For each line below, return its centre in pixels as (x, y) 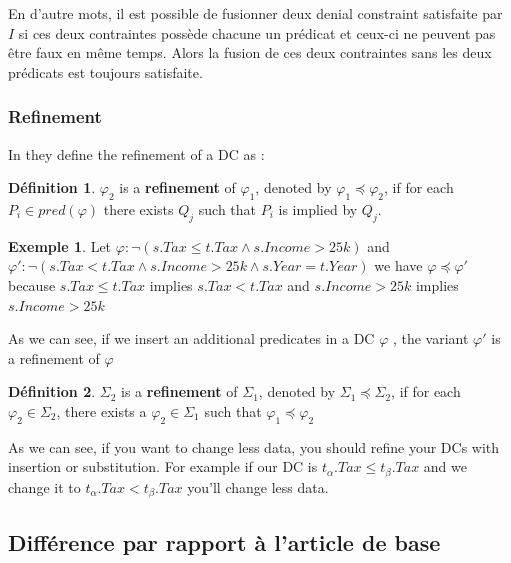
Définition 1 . (52, 187)
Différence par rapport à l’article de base (224, 541)
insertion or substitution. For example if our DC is (163, 466)
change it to (44, 486)
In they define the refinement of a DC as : (136, 153)
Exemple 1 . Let (60, 245)
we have (398, 265)
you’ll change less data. (258, 486)
